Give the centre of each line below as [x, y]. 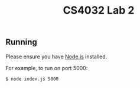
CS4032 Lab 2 [99, 10]
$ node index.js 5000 [32, 79]
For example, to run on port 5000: [47, 68]
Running [22, 42]
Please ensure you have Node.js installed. [56, 56]
